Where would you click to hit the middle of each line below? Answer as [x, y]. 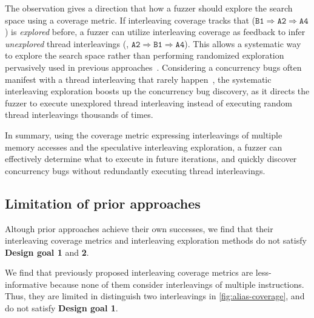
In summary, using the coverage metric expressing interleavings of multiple [144, 135]
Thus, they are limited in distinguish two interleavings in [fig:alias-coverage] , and [155, 296]
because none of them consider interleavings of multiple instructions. [177, 284]
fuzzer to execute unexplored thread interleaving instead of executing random [149, 102]
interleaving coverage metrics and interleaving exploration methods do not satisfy [156, 240]
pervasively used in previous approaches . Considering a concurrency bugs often [153, 67]
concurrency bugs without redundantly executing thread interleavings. [135, 170]
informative [26, 284]
